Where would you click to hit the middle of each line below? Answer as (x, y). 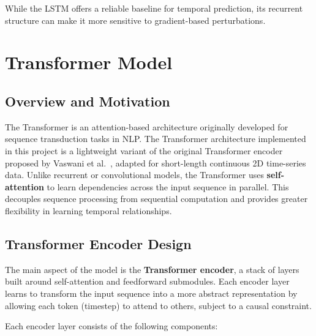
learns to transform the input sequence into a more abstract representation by (151, 293)
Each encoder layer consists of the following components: (111, 326)
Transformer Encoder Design (98, 243)
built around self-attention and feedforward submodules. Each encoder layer (147, 281)
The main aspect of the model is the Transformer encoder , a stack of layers (152, 269)
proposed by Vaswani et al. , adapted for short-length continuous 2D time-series (156, 162)
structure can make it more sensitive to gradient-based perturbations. (135, 20)
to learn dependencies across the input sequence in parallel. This (168, 186)
